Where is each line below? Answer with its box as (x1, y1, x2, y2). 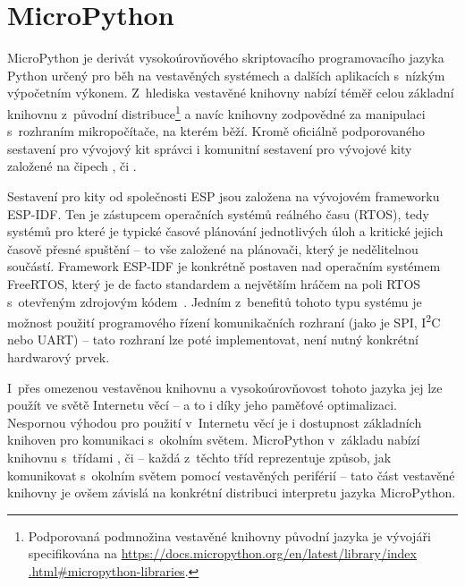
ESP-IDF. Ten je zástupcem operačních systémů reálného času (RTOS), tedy (7, 204, 429, 223)
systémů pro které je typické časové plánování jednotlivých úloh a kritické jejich (7, 222, 444, 241)
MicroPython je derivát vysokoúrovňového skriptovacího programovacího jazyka (7, 48, 444, 67)
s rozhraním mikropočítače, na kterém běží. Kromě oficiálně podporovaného (7, 122, 425, 140)
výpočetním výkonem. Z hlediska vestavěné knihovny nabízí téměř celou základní (7, 83, 454, 102)
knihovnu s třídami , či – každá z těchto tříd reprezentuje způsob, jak (7, 447, 392, 466)
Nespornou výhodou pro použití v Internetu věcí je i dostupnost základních (7, 412, 422, 431)
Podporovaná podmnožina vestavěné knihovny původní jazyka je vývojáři (28, 526, 431, 545)
